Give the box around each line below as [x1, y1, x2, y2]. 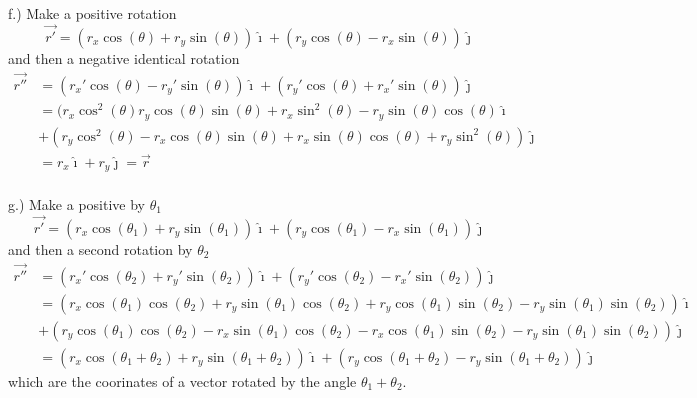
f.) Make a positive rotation [8, 3, 177, 23]
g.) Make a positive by [8, 193, 145, 214]
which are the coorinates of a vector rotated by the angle [8, 370, 357, 391]
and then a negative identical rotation [8, 47, 240, 68]
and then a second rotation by [8, 238, 193, 259]
